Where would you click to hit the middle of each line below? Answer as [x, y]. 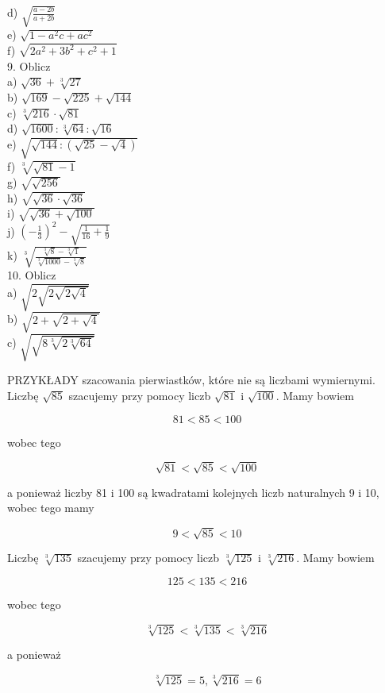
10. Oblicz [32, 275]
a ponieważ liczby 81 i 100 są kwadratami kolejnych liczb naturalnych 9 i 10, [193, 492]
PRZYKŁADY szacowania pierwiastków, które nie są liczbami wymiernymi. [191, 380]
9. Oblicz [29, 65]
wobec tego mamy [51, 508]
